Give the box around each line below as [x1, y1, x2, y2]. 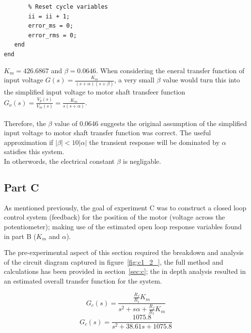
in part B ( [4, 231, 36, 241]
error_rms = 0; [28, 32, 77, 39]
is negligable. [123, 156, 161, 166]
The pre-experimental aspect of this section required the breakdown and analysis [4, 247, 244, 257]
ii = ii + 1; [28, 13, 70, 20]
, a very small [114, 75, 155, 85]
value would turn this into [162, 75, 240, 85]
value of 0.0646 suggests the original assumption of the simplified [54, 118, 247, 128]
